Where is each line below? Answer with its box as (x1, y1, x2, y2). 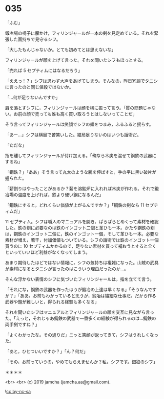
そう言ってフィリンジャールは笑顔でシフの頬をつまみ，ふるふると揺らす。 (5, 121, 154, 127)
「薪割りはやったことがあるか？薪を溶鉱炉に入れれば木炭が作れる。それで (5, 186, 155, 191)
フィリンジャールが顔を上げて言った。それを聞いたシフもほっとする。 (5, 57, 146, 63)
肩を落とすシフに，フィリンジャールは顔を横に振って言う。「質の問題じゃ (5, 105, 152, 111)
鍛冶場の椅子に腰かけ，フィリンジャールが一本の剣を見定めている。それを (5, 30, 155, 36)
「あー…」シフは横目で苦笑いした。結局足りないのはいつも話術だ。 (5, 132, 142, 138)
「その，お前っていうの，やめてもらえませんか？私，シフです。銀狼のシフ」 (5, 358, 158, 365)
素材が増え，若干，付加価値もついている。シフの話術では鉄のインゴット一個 (5, 237, 159, 243)
